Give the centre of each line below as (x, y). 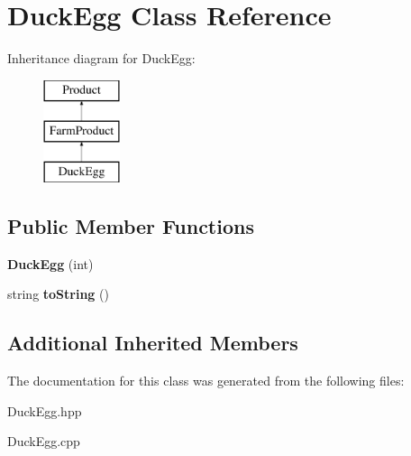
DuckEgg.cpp (44, 441)
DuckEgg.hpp (45, 410)
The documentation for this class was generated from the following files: (206, 381)
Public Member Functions (131, 226)
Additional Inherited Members (153, 343)
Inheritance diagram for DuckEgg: (101, 58)
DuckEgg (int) (50, 263)
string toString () (58, 294)
